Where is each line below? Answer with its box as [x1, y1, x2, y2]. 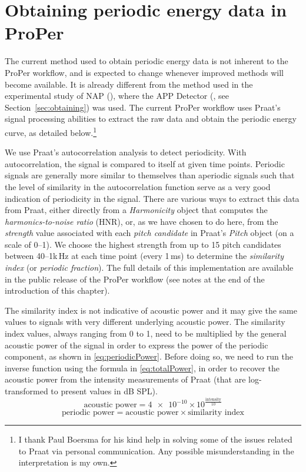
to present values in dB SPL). [51, 385, 158, 397]
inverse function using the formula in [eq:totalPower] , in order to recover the [5, 361, 280, 374]
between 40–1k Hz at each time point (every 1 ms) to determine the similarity [5, 250, 284, 262]
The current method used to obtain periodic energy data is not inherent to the [5, 55, 288, 67]
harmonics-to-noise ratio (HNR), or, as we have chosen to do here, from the [5, 215, 278, 227]
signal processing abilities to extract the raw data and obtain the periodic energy [5, 112, 297, 125]
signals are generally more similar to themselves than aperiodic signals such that [5, 169, 295, 181]
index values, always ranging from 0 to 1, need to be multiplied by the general [5, 327, 287, 340]
